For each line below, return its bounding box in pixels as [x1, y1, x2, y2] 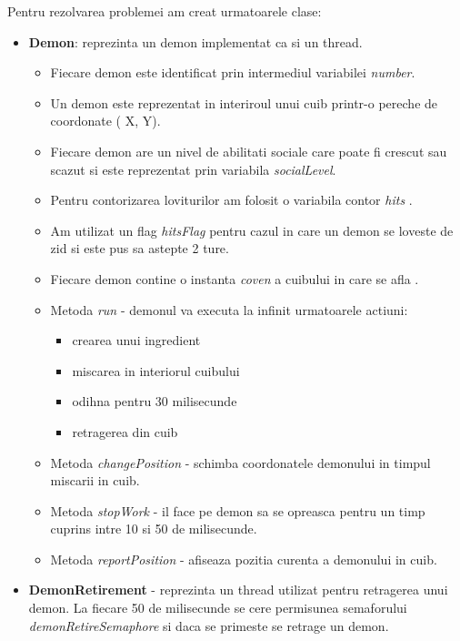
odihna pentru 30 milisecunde [72, 392, 237, 411]
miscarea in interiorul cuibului [72, 361, 240, 380]
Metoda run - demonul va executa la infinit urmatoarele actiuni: [50, 300, 408, 319]
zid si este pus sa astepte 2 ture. [50, 239, 229, 258]
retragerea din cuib [72, 422, 178, 441]
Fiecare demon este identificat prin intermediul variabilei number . [50, 63, 415, 82]
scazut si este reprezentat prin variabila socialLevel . [50, 159, 336, 178]
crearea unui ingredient [72, 331, 201, 350]
